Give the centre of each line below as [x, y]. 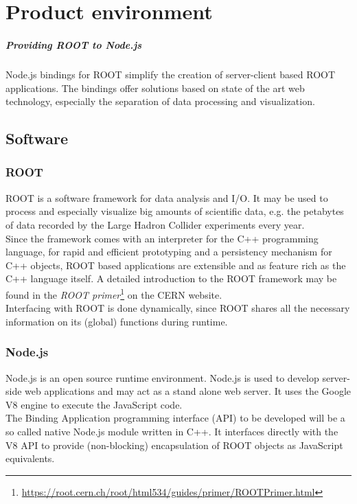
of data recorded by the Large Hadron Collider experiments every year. [155, 224]
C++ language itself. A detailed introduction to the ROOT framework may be [171, 278]
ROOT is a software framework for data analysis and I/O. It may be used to [167, 197]
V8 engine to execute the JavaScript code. [94, 404]
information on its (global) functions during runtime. [117, 321]
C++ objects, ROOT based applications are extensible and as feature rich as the [176, 265]
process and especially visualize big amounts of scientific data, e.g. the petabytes [175, 211]
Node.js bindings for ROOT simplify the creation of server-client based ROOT [171, 74]
